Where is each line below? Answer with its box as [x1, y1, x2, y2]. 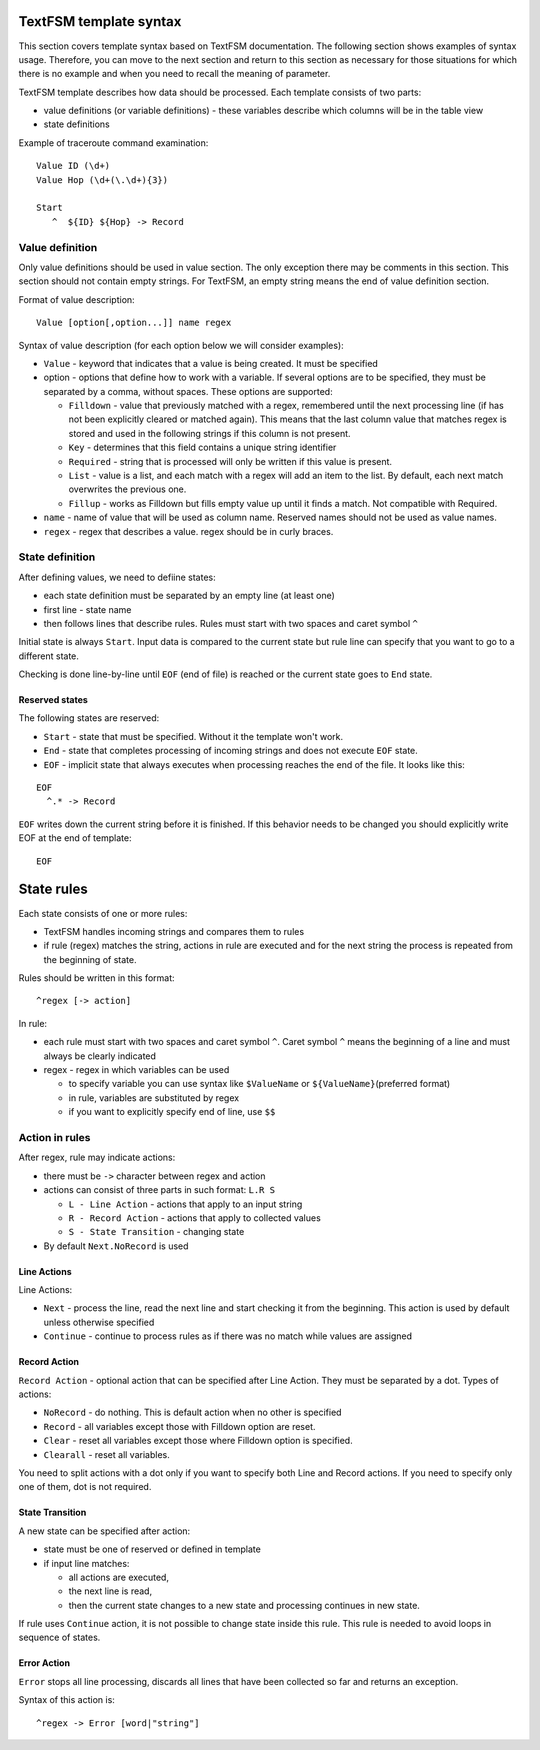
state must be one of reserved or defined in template [43, 1543, 262, 1555]
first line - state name [43, 603, 132, 615]
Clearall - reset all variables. [43, 1448, 170, 1460]
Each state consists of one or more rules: [18, 907, 188, 919]
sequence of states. [18, 1631, 101, 1644]
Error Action [18, 1657, 70, 1669]
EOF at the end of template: [18, 832, 132, 844]
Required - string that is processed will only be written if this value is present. [68, 455, 393, 467]
